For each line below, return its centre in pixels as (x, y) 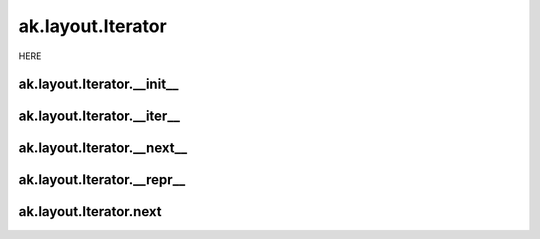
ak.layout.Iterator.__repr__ (102, 180)
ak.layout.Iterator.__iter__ (99, 116)
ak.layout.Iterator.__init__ (98, 84)
